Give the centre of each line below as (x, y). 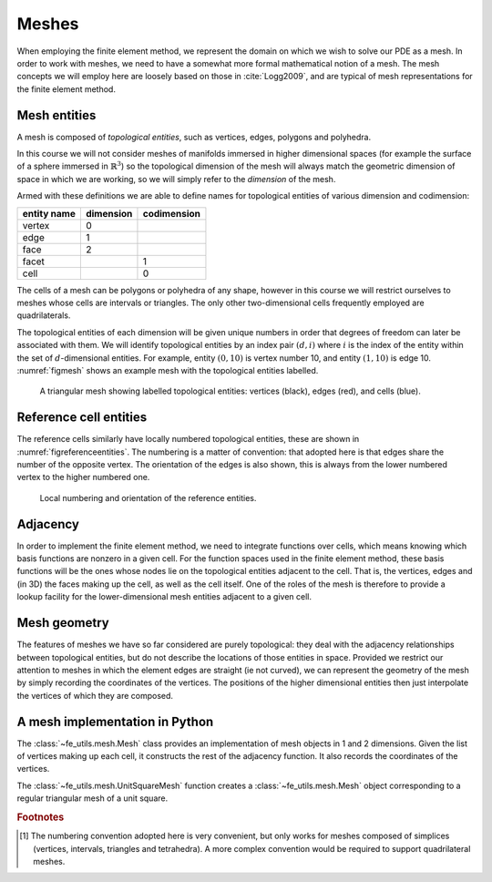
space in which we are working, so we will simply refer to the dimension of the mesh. (176, 179)
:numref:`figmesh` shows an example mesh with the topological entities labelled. (168, 370)
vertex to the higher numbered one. (83, 477)
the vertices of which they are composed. (95, 695)
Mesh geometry (63, 623)
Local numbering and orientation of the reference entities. (148, 497)
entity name (49, 213)
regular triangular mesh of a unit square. (92, 798)
